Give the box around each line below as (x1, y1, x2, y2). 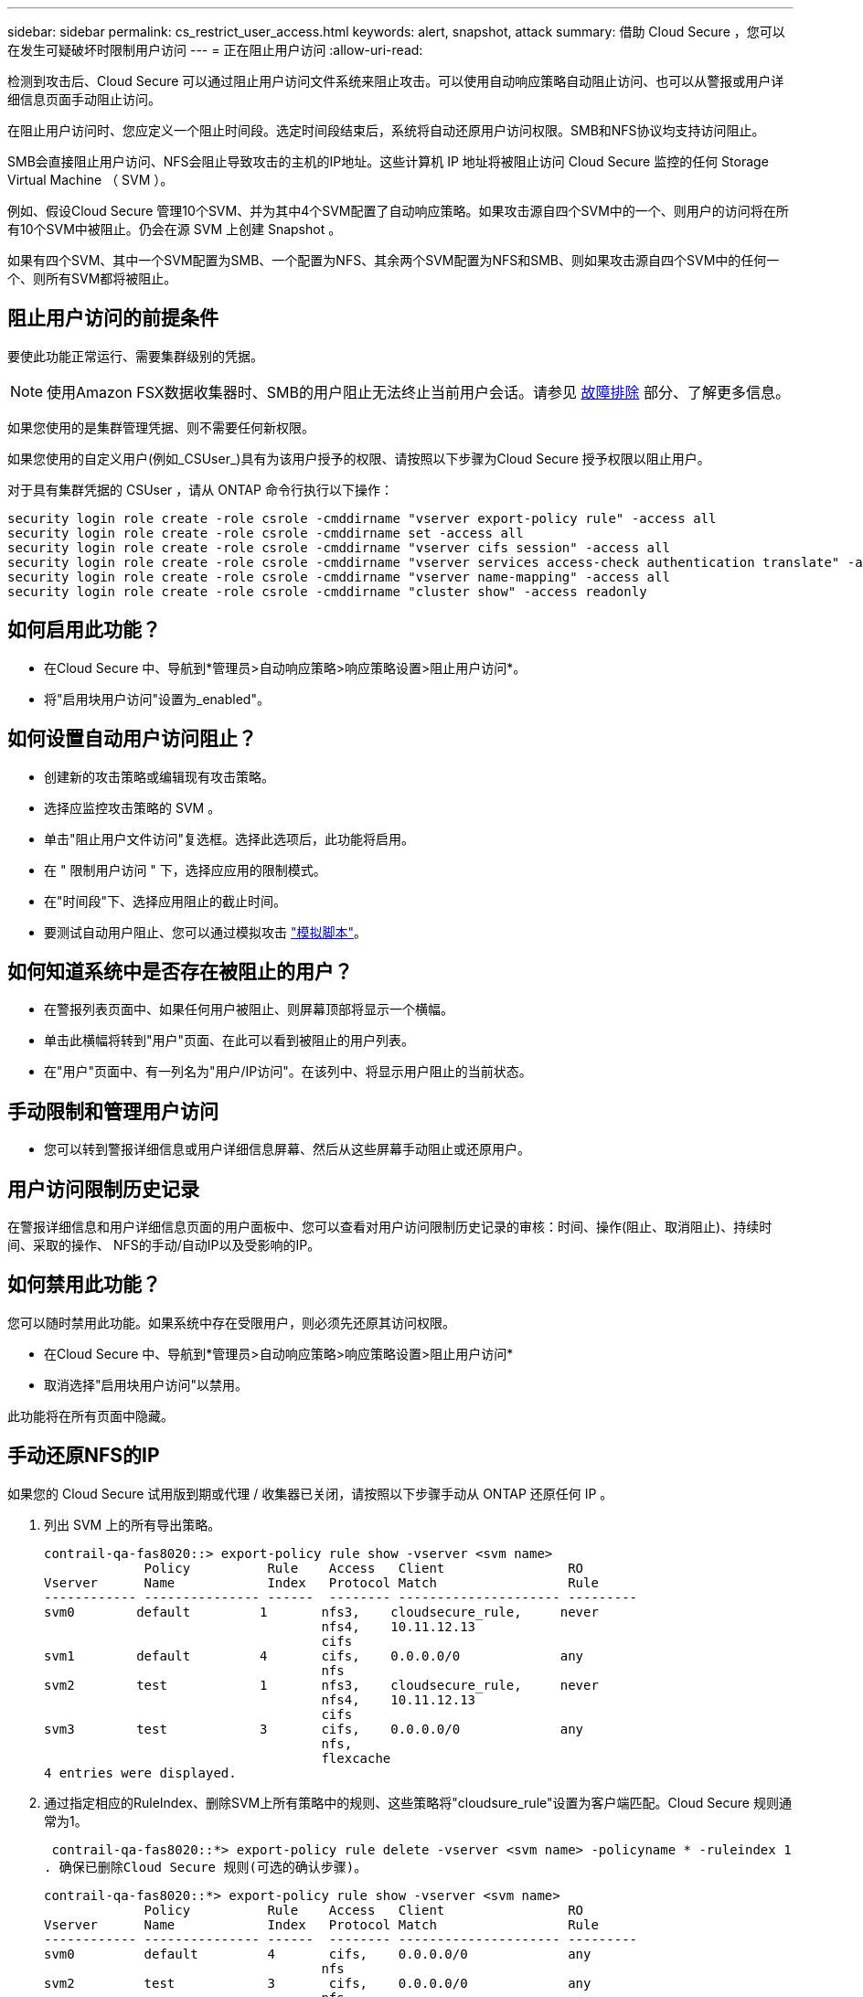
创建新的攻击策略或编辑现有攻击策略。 (44, 768, 274, 785)
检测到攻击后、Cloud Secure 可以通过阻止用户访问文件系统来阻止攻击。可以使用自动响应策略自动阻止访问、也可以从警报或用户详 (7, 73, 784, 89)
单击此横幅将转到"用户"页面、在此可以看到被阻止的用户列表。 (44, 1032, 415, 1049)
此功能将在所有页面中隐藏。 (7, 1407, 174, 1424)
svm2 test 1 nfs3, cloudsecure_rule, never (44, 1677, 599, 1693)
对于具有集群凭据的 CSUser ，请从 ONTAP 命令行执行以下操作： (7, 481, 393, 497)
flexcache (321, 1750, 391, 1766)
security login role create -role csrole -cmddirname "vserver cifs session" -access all (7, 539, 670, 555)
